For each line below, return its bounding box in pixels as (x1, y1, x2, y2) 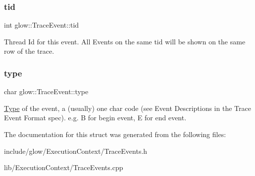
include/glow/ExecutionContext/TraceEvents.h (4, 145, 148, 156)
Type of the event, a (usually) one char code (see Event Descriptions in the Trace (4, 103, 251, 113)
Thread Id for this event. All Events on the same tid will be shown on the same (4, 36, 246, 46)
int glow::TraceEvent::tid (4, 20, 79, 30)
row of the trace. (4, 46, 54, 56)
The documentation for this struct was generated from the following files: (4, 129, 226, 139)
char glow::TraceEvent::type (4, 86, 89, 97)
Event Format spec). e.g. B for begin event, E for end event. (4, 112, 187, 123)
